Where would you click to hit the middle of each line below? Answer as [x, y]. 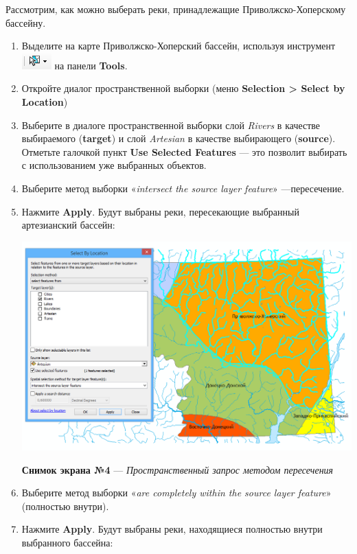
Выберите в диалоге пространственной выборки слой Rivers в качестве [171, 125]
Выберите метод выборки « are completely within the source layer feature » [176, 493]
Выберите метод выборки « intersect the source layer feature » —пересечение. [183, 188]
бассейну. [26, 22]
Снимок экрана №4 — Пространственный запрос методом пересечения [177, 469]
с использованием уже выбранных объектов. [114, 165]
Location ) [45, 101]
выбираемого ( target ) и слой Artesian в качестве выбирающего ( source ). [178, 138]
